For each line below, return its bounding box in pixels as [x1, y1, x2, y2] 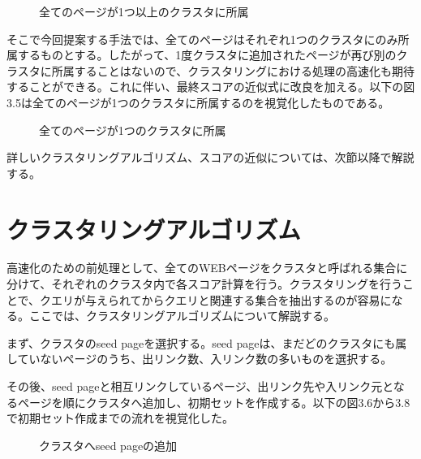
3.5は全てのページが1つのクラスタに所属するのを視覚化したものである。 [6, 93, 390, 110]
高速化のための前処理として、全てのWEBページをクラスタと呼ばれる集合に [6, 259, 408, 276]
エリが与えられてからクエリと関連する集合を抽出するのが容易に [51, 291, 392, 308]
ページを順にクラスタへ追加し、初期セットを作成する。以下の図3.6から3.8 [17, 393, 410, 410]
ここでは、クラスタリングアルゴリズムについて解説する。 [28, 307, 335, 324]
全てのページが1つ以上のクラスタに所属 [39, 3, 249, 19]
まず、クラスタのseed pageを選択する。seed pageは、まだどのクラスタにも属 [6, 334, 407, 351]
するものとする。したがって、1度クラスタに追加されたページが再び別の [17, 46, 397, 63]
